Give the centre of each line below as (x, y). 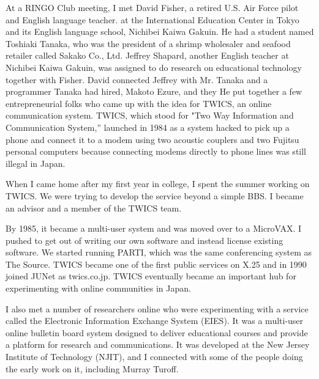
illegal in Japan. (36, 163)
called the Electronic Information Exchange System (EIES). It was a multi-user (155, 321)
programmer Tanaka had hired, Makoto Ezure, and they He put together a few (154, 91)
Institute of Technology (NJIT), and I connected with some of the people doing (154, 357)
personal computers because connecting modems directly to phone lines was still (156, 151)
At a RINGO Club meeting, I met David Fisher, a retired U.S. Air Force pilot (152, 7)
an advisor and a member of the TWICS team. (94, 208)
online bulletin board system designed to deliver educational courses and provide (157, 332)
